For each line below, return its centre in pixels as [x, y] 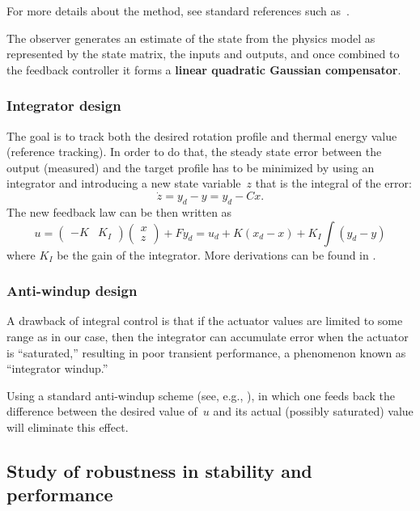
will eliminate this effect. [68, 427]
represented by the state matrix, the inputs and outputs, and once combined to [203, 54]
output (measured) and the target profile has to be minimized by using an [191, 167]
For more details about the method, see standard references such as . [178, 11]
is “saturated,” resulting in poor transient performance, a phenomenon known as [206, 352]
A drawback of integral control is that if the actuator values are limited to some [205, 321]
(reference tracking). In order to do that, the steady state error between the [194, 152]
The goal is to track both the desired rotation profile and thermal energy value [202, 135]
